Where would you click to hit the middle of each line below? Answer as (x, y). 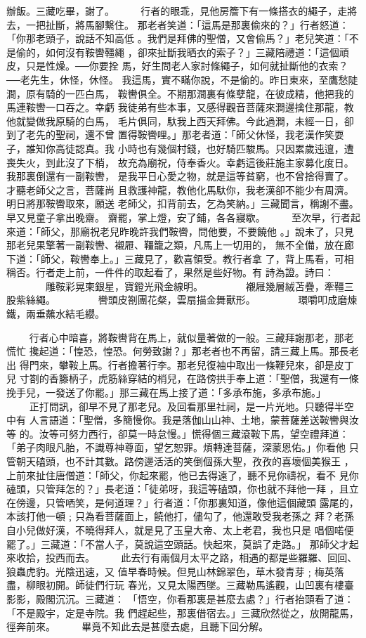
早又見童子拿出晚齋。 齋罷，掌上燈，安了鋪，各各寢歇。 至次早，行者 (178, 217)
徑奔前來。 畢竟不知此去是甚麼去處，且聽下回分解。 (138, 626)
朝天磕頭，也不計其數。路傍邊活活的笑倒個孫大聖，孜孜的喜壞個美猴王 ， (185, 461)
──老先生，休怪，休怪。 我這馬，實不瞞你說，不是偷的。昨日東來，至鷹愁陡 (182, 79)
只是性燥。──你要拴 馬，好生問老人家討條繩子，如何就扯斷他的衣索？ (187, 66)
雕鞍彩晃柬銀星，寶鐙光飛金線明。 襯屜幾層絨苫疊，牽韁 (195, 286)
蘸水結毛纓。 (75, 314)
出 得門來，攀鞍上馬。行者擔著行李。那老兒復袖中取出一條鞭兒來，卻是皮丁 (180, 364)
